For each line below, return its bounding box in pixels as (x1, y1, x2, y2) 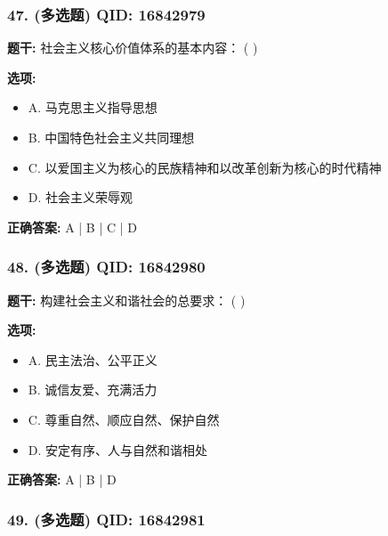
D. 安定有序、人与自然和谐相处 (28, 440, 208, 459)
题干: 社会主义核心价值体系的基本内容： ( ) (7, 38, 258, 57)
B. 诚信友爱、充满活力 (28, 380, 158, 399)
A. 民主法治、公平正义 (28, 350, 158, 369)
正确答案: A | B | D (7, 470, 117, 489)
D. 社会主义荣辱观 (28, 188, 133, 207)
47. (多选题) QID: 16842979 (7, 3, 206, 25)
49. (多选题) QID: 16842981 (7, 508, 206, 530)
